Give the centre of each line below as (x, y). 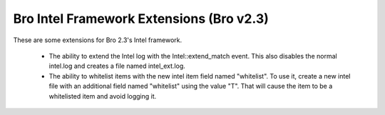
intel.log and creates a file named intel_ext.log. (117, 66)
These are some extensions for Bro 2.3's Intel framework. (98, 40)
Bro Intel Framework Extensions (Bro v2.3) (141, 19)
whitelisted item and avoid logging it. (103, 96)
